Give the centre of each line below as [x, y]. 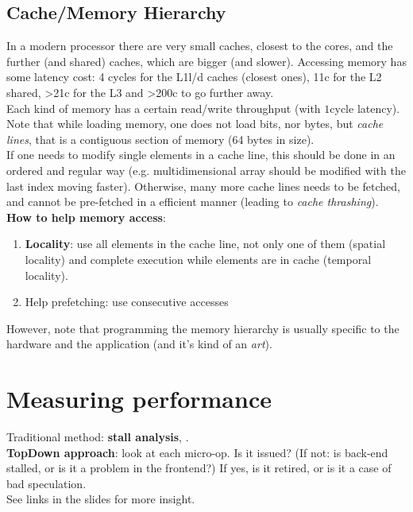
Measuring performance [139, 399]
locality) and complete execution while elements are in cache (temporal [198, 259]
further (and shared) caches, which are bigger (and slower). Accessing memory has [206, 61]
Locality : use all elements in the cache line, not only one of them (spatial [205, 244]
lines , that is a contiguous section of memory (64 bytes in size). [160, 139]
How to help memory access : [86, 217]
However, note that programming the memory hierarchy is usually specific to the [203, 328]
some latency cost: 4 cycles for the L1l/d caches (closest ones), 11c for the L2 [194, 77]
